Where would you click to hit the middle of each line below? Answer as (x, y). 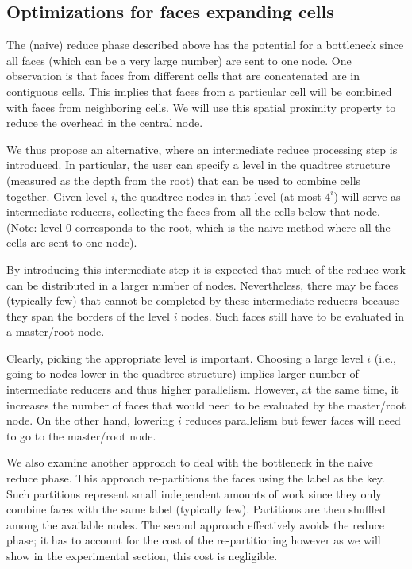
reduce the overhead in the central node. (105, 123)
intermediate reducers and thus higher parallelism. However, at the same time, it (203, 389)
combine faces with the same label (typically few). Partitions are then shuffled (196, 509)
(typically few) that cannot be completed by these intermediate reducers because (203, 300)
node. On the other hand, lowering (90, 420)
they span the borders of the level (88, 315)
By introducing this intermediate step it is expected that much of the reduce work (206, 269)
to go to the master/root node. (81, 435)
